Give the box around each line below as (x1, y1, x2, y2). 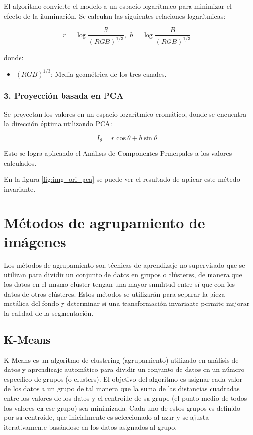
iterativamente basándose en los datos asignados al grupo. (4, 421, 177, 432)
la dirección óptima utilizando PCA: (4, 118, 112, 129)
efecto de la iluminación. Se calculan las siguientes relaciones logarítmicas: (4, 10, 226, 21)
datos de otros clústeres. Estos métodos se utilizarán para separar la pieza (4, 288, 225, 299)
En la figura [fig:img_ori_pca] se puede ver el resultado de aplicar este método (4, 174, 240, 184)
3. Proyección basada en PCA (4, 89, 124, 102)
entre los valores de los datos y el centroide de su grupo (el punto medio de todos (4, 392, 247, 403)
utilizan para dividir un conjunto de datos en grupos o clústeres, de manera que (4, 269, 242, 280)
